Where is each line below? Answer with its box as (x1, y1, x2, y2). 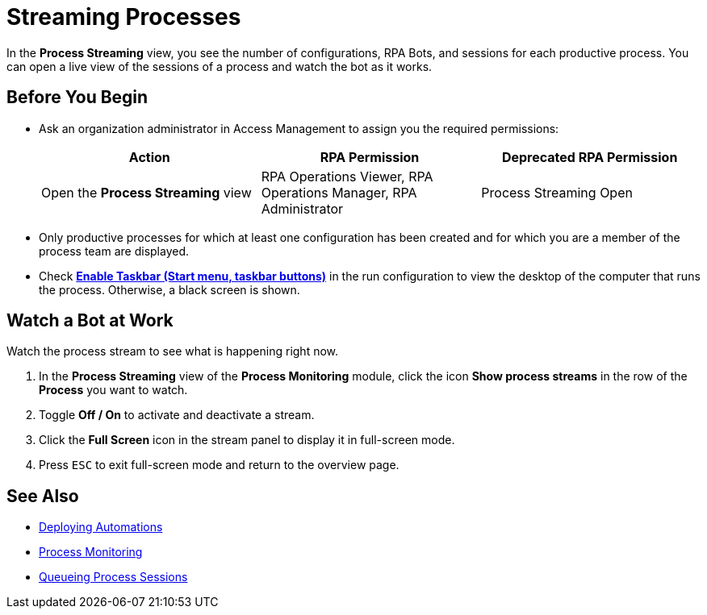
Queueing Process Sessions (39, 570, 188, 584)
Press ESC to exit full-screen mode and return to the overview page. (39, 458, 400, 472)
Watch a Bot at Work (6, 310, 174, 331)
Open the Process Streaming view (41, 184, 252, 201)
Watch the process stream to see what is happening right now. (6, 344, 339, 359)
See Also (6, 485, 79, 506)
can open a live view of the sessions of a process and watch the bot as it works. (6, 59, 433, 73)
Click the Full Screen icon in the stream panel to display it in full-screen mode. (39, 433, 455, 447)
